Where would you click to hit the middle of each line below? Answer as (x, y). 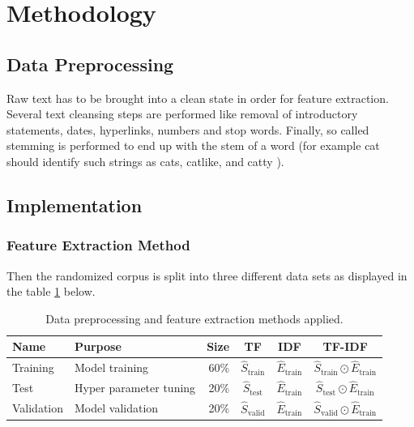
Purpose (98, 346)
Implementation (75, 205)
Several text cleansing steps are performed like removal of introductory (182, 114)
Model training (112, 367)
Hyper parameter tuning (135, 388)
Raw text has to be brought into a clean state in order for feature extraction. (198, 98)
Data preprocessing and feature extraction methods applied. (194, 318)
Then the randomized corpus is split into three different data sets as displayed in (207, 275)
